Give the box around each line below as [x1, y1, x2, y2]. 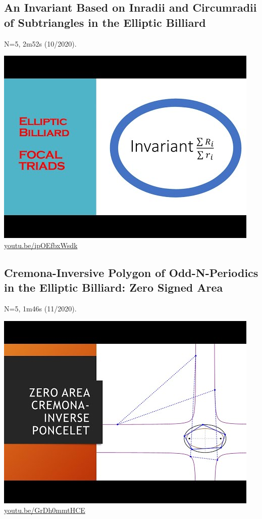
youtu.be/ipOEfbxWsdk [4, 239, 78, 250]
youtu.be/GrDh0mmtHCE [4, 505, 85, 515]
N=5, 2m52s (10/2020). [4, 38, 77, 49]
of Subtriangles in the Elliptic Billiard [4, 14, 206, 30]
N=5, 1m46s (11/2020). [4, 303, 77, 313]
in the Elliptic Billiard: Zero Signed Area [4, 280, 223, 295]
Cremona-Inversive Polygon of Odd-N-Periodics [4, 264, 258, 280]
